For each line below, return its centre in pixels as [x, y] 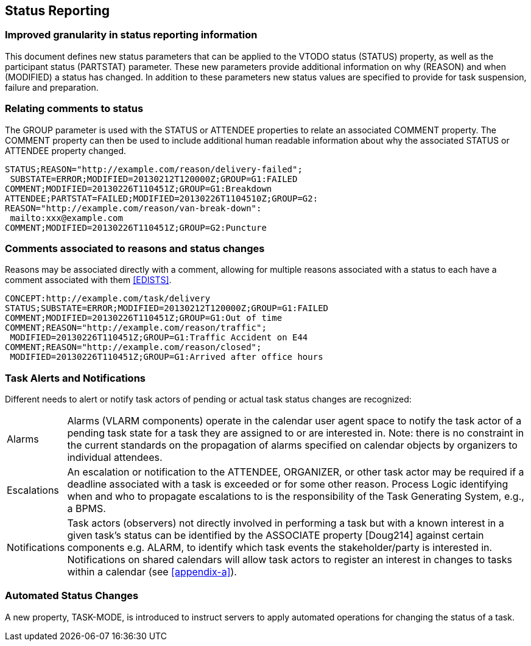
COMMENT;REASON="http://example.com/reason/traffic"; [136, 328]
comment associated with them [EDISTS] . [88, 280]
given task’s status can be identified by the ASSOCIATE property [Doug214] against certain [276, 535]
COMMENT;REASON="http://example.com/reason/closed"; [133, 347]
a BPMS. [86, 509]
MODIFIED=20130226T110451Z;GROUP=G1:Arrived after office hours [167, 357]
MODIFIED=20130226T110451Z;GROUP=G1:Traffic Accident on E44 [159, 338]
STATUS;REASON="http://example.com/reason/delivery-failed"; [154, 169]
